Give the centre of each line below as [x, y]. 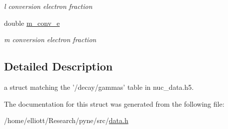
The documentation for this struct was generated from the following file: [114, 103]
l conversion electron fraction [48, 6]
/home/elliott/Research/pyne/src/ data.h [66, 120]
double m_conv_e [32, 23]
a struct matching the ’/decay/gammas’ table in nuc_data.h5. [99, 87]
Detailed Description [58, 66]
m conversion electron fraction [50, 39]
